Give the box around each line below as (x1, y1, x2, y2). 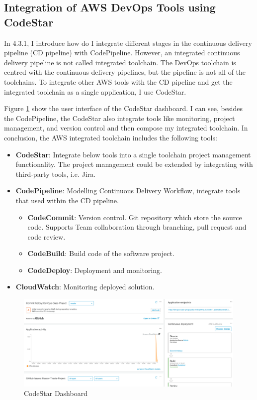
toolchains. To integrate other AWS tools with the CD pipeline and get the (4, 76, 233, 87)
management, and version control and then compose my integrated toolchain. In (4, 123, 248, 133)
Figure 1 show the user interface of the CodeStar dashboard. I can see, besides (4, 103, 243, 114)
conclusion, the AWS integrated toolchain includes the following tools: (4, 132, 217, 142)
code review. (27, 231, 66, 242)
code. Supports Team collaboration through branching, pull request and (27, 222, 247, 232)
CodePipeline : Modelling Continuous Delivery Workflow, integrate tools (15, 185, 241, 196)
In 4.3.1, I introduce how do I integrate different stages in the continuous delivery (4, 37, 252, 48)
